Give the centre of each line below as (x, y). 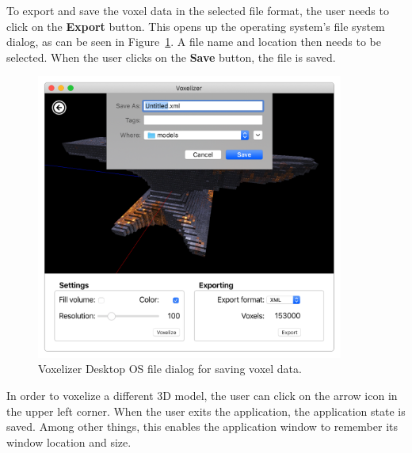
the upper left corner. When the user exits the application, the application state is (206, 411)
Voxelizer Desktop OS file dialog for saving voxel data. (170, 369)
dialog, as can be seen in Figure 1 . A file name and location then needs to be (194, 42)
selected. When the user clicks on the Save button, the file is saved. (171, 57)
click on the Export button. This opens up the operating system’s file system (196, 26)
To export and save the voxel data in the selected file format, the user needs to (198, 10)
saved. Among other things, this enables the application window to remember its (202, 426)
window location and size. (69, 442)
